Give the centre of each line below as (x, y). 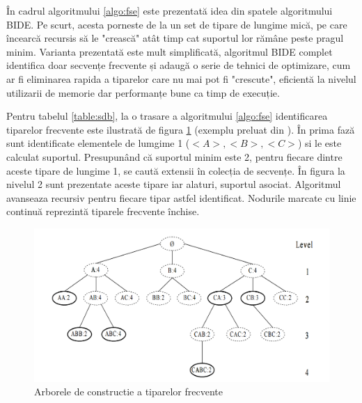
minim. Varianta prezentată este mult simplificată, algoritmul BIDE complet (170, 51)
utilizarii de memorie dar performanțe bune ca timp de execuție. (143, 92)
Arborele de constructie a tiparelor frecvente (128, 392)
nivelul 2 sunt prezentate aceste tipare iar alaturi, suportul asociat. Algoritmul (174, 184)
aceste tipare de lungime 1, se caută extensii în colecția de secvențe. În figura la (176, 170)
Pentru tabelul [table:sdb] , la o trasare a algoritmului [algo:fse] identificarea (167, 116)
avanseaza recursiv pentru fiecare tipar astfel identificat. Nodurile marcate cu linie (181, 197)
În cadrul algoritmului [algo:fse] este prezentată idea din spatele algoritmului (170, 10)
